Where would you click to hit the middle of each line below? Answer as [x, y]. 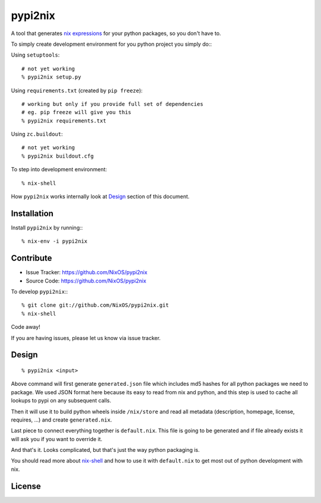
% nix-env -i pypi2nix [55, 241]
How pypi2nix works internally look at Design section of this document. [100, 197]
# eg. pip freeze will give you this [77, 112]
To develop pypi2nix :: [40, 292]
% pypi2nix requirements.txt [64, 121]
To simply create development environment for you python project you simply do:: [111, 44]
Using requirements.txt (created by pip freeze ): [77, 90]
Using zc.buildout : [37, 134]
